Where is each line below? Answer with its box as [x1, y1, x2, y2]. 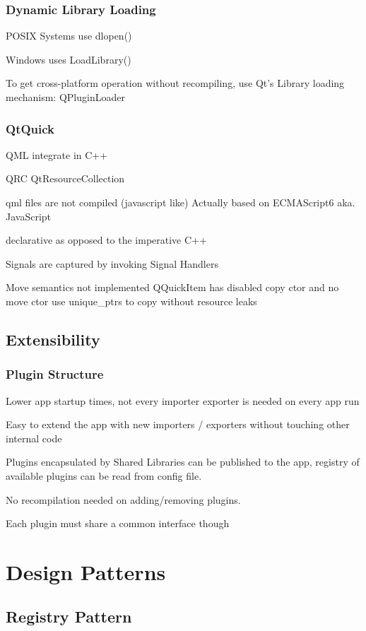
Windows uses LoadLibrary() [6, 52, 131, 66]
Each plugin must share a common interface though [6, 516, 230, 531]
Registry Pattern [6, 606, 132, 627]
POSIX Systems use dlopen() [6, 28, 132, 43]
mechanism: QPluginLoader [6, 90, 125, 104]
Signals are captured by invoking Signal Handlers [6, 256, 218, 271]
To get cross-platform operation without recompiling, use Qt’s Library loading [6, 76, 345, 90]
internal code [6, 430, 62, 445]
